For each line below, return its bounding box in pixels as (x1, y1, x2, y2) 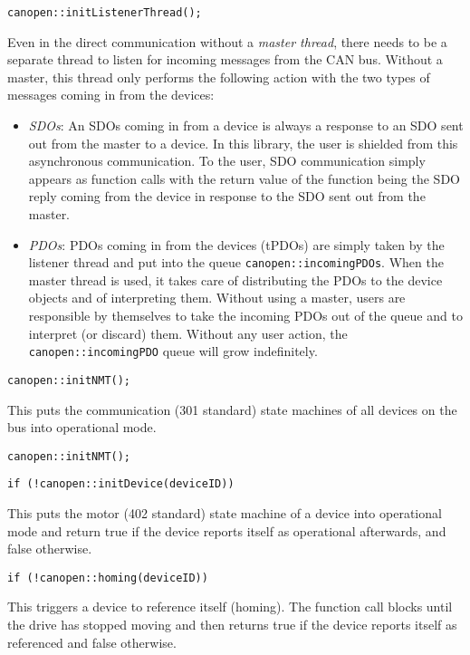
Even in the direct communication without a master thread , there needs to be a (7, 32, 447, 51)
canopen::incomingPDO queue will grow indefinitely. (28, 342, 318, 361)
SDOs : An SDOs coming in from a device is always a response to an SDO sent (28, 116, 464, 135)
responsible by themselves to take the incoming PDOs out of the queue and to (28, 306, 463, 325)
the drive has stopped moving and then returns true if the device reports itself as (7, 615, 457, 634)
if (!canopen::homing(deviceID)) (7, 571, 208, 584)
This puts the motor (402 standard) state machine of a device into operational (7, 504, 442, 523)
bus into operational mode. (7, 418, 157, 437)
